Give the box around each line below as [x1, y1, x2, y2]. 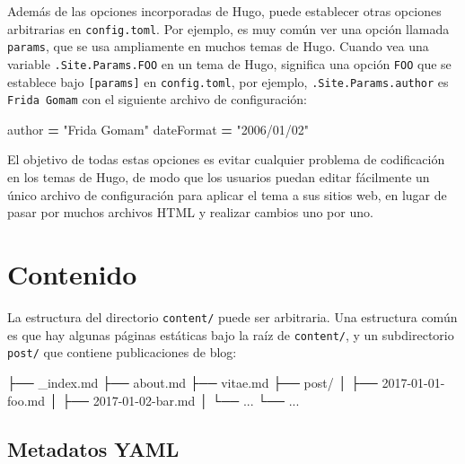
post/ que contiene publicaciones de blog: [7, 343, 237, 362]
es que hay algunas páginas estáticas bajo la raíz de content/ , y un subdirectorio [7, 325, 454, 344]
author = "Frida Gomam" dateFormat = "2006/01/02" [7, 119, 310, 138]
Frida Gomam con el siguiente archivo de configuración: [7, 90, 308, 109]
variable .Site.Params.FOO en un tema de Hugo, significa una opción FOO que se [7, 54, 452, 73]
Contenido [7, 256, 137, 293]
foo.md [7, 390, 46, 409]
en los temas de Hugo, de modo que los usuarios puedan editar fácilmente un [7, 168, 430, 187]
